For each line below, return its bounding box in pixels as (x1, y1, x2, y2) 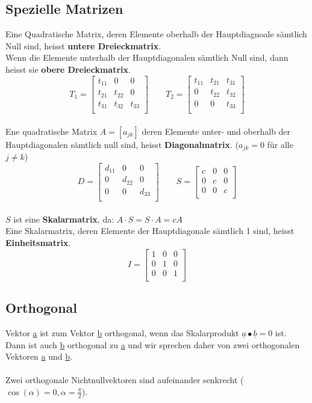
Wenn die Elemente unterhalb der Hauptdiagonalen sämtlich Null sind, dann (5, 51, 289, 64)
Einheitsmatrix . (5, 236, 71, 248)
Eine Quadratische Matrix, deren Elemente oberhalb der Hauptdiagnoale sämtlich (5, 28, 307, 40)
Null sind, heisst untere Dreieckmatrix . (5, 39, 161, 52)
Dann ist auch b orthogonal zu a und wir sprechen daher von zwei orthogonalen (5, 338, 300, 351)
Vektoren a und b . (5, 350, 72, 363)
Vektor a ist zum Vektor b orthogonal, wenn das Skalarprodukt (5, 326, 239, 339)
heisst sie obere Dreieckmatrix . (5, 63, 131, 75)
